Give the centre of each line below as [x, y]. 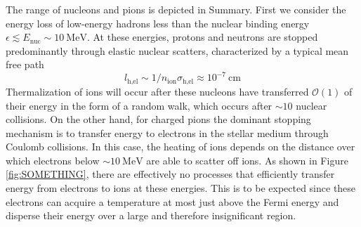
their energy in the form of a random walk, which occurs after [139, 105]
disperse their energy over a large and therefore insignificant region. [151, 215]
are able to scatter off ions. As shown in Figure [247, 160]
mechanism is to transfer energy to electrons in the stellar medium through [167, 132]
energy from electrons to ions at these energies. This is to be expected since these [181, 188]
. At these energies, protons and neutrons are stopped [202, 37]
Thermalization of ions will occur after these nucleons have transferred [157, 91]
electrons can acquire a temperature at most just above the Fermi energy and [172, 201]
